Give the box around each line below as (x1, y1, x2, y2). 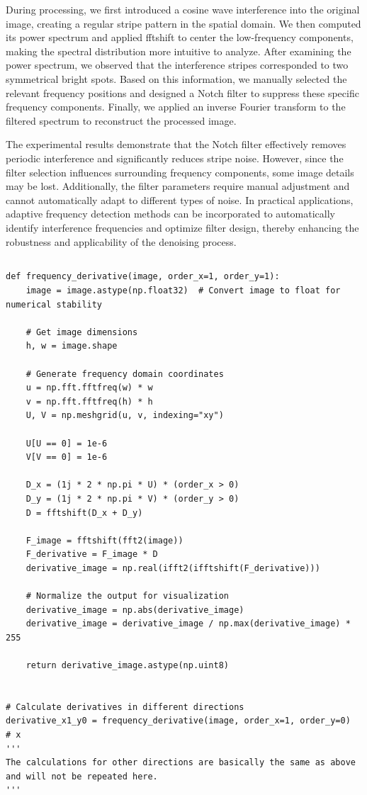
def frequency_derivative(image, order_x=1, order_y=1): (6, 271, 280, 282)
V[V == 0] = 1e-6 (26, 452, 108, 463)
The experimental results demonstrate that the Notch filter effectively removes (6, 137, 346, 152)
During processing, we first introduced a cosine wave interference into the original (6, 2, 360, 16)
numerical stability (6, 299, 103, 310)
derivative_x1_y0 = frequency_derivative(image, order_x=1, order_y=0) (6, 716, 351, 726)
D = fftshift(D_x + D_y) (26, 507, 143, 518)
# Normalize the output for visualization (26, 591, 229, 602)
